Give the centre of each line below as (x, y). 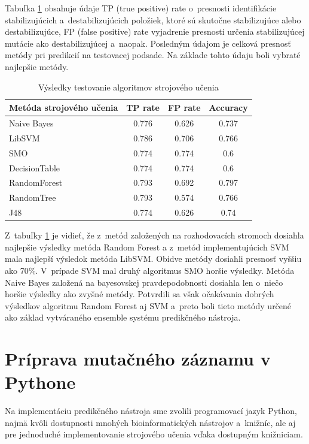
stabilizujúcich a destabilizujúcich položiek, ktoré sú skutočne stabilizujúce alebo (153, 19)
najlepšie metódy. (37, 66)
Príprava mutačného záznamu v (138, 359)
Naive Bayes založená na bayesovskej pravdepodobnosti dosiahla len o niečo (144, 282)
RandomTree (33, 197)
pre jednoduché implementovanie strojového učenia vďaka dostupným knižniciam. (154, 434)
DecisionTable (35, 167)
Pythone (40, 382)
